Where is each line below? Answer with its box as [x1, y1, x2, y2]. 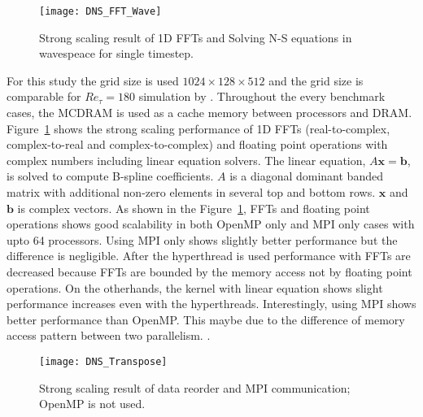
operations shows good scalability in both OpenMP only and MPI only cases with [7, 215, 415, 232]
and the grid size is [268, 72, 364, 89]
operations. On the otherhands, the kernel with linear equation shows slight [7, 279, 383, 296]
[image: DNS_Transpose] [39, 355, 168, 367]
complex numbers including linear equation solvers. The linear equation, [7, 151, 366, 168]
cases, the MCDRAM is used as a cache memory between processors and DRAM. [7, 104, 412, 121]
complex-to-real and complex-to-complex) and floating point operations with [7, 136, 388, 153]
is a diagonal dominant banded [229, 167, 383, 185]
